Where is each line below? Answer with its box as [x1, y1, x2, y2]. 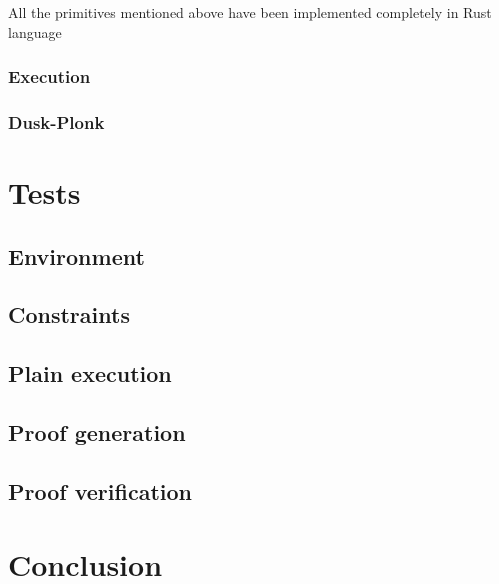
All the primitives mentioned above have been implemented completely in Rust [8, 2, 492, 22]
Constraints [8, 299, 130, 330]
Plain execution [8, 358, 172, 389]
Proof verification [8, 475, 192, 506]
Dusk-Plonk [8, 109, 105, 134]
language [8, 21, 62, 42]
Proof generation [8, 416, 186, 447]
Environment [8, 240, 145, 271]
